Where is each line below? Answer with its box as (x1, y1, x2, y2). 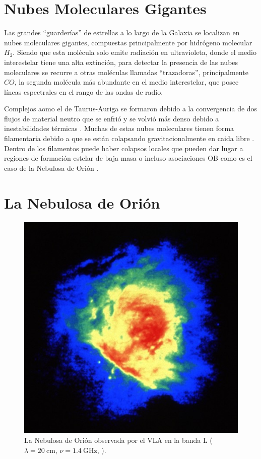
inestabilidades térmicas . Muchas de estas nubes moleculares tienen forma (4, 123, 234, 134)
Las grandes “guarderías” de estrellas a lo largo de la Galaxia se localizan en (4, 27, 240, 38)
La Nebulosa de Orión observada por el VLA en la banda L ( (24, 434, 213, 445)
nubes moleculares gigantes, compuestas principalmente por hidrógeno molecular (4, 37, 252, 47)
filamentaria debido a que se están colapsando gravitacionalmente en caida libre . (4, 133, 254, 144)
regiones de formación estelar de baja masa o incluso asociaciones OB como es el (4, 153, 252, 163)
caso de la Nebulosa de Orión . (4, 162, 99, 173)
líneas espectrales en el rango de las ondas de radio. (4, 86, 163, 97)
